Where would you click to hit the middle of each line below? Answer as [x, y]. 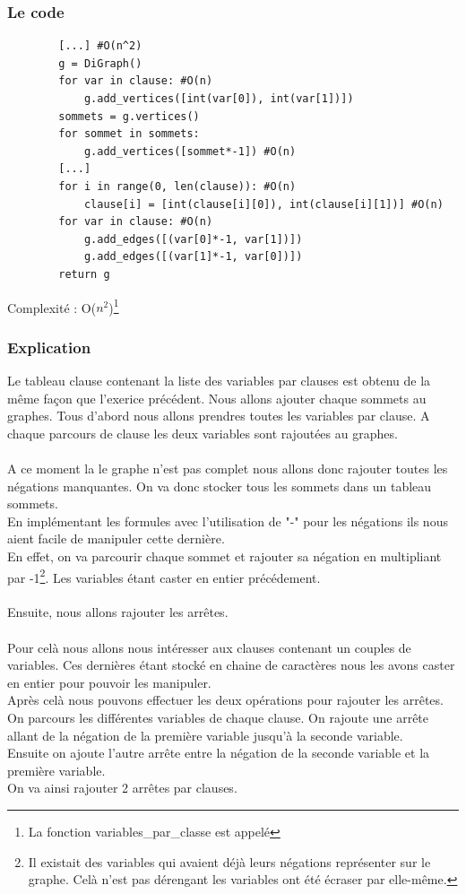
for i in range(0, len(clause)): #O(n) [177, 186]
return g [84, 274]
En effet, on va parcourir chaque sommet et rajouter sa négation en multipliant [224, 555]
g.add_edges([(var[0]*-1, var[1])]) [193, 239]
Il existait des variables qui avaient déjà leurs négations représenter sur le [229, 861]
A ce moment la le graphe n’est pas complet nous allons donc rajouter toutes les [228, 468]
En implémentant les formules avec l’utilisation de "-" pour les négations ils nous [228, 521]
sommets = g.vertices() [129, 116]
